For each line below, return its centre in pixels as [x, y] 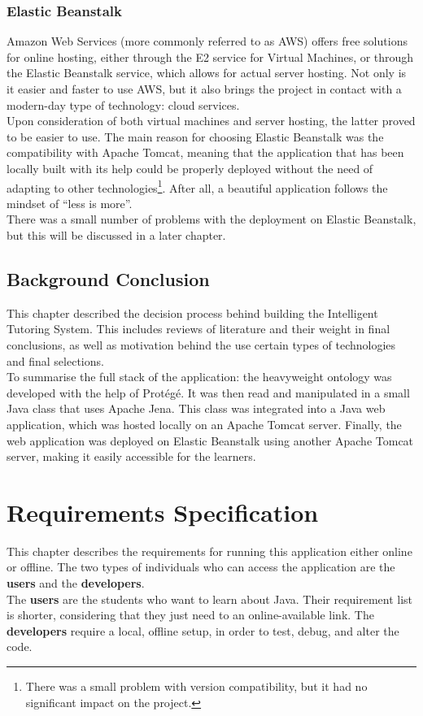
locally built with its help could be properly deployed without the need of [190, 168]
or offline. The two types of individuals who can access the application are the [201, 567]
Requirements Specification [163, 512]
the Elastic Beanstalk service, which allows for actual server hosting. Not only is [207, 73]
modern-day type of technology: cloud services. [123, 104]
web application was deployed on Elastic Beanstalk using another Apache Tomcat [210, 440]
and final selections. [55, 360]
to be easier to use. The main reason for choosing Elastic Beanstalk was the [195, 136]
